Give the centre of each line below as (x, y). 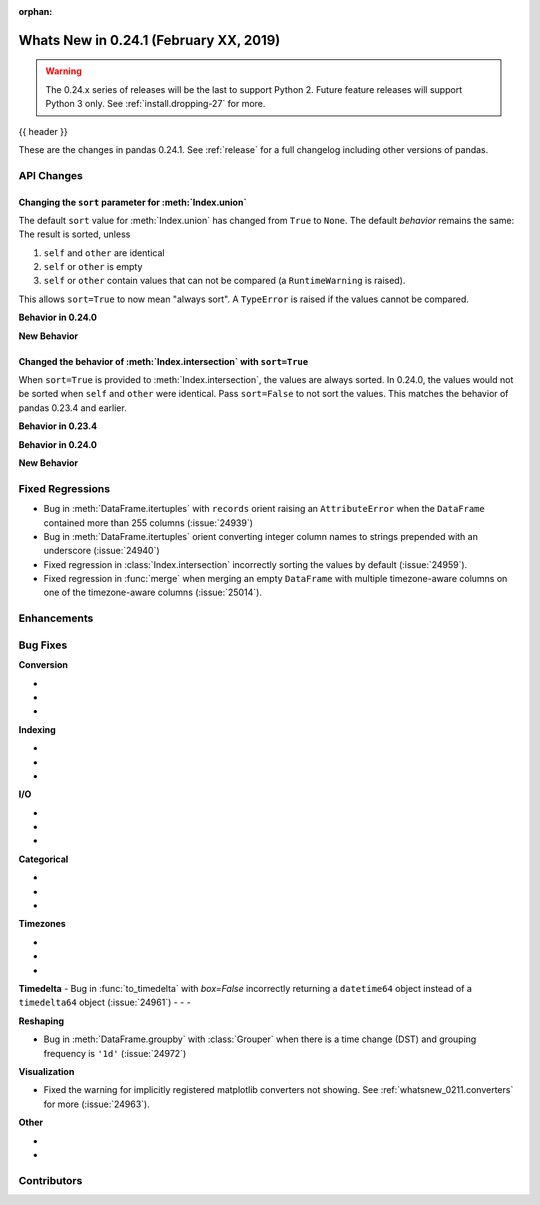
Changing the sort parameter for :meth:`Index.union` (132, 202)
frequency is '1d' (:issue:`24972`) (115, 1053)
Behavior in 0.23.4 (58, 426)
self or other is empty (93, 267)
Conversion (43, 665)
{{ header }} (43, 131)
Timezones (42, 924)
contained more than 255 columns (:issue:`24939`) (148, 522)
